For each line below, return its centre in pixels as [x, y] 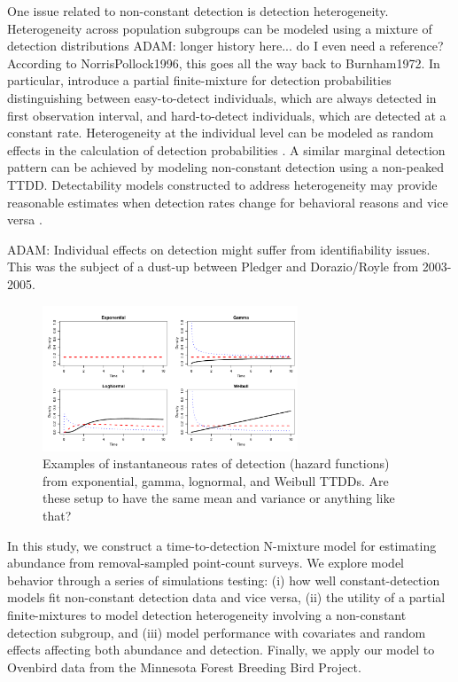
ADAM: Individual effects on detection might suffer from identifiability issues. [219, 249]
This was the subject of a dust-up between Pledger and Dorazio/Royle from [213, 267]
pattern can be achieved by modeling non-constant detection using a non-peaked [225, 167]
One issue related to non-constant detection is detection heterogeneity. [198, 11]
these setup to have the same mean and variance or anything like [219, 498]
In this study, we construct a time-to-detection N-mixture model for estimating [222, 545]
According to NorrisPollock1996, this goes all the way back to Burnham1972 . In [224, 63]
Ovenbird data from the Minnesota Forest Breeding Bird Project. [184, 666]
